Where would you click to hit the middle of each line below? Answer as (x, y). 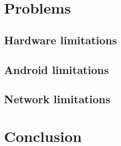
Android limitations (56, 69)
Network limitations (57, 99)
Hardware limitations (61, 40)
